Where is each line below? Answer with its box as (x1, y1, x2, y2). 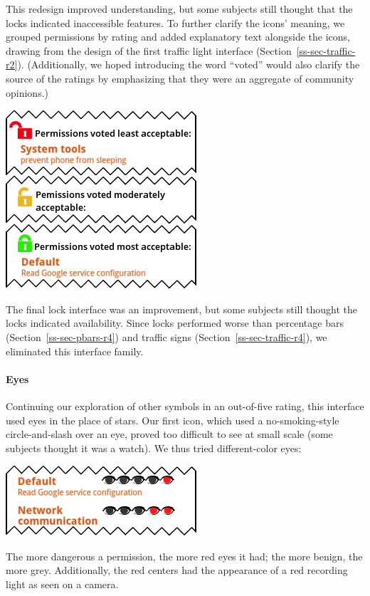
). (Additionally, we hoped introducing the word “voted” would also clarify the (17, 57, 360, 72)
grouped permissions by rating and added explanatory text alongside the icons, (6, 29, 350, 44)
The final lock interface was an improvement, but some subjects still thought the (6, 301, 357, 316)
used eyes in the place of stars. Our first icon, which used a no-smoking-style (6, 412, 339, 427)
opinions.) (6, 85, 48, 100)
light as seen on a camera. (6, 577, 119, 592)
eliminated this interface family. (6, 343, 144, 358)
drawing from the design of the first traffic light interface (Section (6, 43, 292, 58)
